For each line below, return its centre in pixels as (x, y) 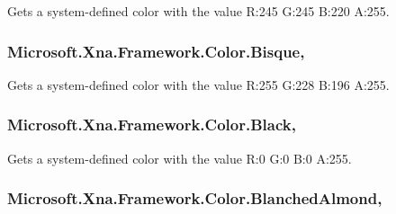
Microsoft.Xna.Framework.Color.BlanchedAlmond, (195, 198)
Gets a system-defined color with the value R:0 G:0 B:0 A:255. (180, 158)
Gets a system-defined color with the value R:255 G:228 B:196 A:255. (198, 84)
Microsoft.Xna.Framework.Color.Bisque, (156, 51)
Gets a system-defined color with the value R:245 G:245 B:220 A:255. (198, 11)
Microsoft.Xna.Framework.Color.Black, (152, 125)
